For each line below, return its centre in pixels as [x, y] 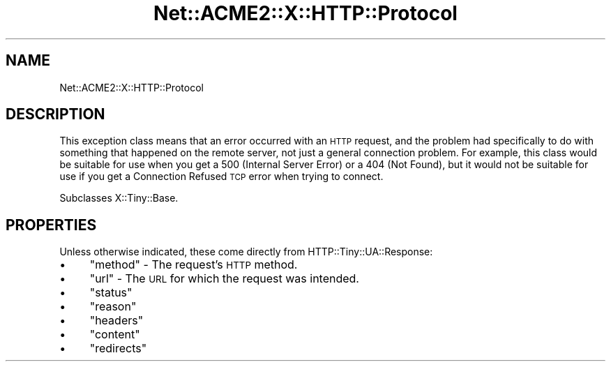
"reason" [113, 307]
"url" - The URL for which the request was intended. [224, 279]
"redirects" [118, 349]
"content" [115, 335]
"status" [111, 293]
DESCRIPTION [55, 114]
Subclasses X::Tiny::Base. [119, 198]
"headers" [116, 321]
